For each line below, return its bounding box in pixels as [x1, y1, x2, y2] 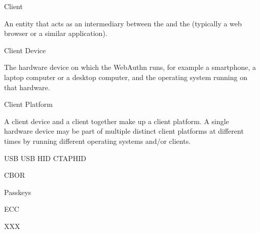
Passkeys [4, 186, 31, 197]
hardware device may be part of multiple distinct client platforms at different [4, 126, 244, 136]
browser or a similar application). [4, 28, 107, 38]
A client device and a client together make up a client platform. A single [4, 115, 229, 126]
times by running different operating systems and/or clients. [4, 135, 191, 146]
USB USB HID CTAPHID [4, 152, 86, 163]
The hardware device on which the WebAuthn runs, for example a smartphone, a [4, 62, 256, 72]
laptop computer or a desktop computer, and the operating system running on [4, 71, 247, 82]
